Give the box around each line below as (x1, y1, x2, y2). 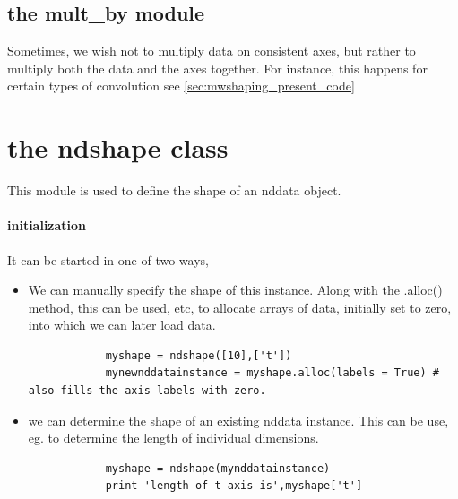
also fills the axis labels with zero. (28, 384, 266, 398)
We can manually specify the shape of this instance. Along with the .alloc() (28, 280, 443, 299)
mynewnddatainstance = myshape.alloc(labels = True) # (105, 366, 439, 380)
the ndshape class (7, 129, 229, 166)
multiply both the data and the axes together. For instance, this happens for (7, 58, 428, 77)
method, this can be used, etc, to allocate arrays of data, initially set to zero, (28, 297, 452, 316)
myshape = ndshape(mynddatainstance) (105, 461, 331, 475)
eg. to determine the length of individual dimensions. (28, 428, 319, 447)
